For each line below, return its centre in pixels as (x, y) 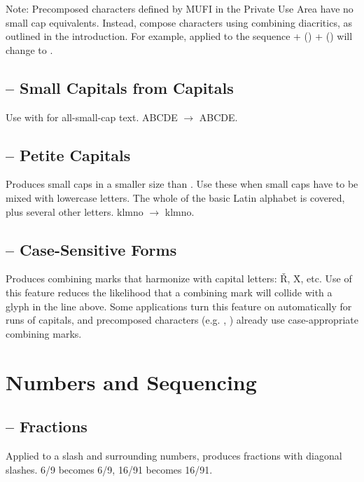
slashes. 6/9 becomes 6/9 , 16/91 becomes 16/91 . (109, 469)
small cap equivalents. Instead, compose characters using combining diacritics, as (179, 22)
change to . (29, 49)
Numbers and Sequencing (131, 381)
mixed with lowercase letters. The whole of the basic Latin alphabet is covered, (175, 197)
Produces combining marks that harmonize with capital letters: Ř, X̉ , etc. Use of (179, 278)
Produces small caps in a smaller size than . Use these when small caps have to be (182, 184)
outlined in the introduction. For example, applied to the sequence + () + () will (179, 36)
